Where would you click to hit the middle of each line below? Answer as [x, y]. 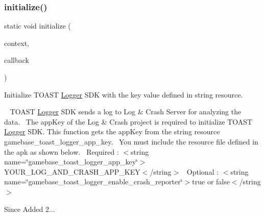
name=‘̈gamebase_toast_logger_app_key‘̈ [71, 162]
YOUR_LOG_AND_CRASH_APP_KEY [72, 171]
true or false [211, 182]
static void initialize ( [38, 26]
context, [17, 43]
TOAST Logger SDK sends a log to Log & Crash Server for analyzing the [126, 112]
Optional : [203, 171]
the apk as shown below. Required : [62, 151]
